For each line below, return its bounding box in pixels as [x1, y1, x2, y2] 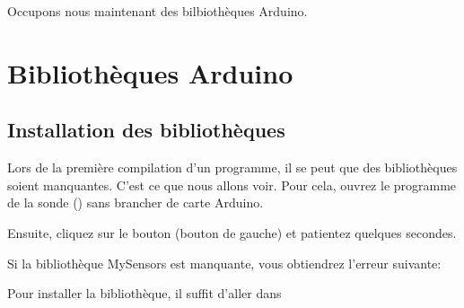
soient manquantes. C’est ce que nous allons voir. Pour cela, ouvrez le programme [7, 175, 457, 194]
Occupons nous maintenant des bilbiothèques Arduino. [7, 2, 308, 20]
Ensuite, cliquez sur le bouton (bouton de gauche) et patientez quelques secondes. [7, 223, 457, 242]
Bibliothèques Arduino [7, 54, 293, 91]
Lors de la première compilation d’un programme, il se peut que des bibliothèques [7, 158, 458, 177]
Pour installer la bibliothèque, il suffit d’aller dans [7, 284, 282, 303]
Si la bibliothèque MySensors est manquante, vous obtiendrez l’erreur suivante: [7, 253, 442, 272]
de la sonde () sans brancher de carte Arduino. [7, 193, 264, 212]
